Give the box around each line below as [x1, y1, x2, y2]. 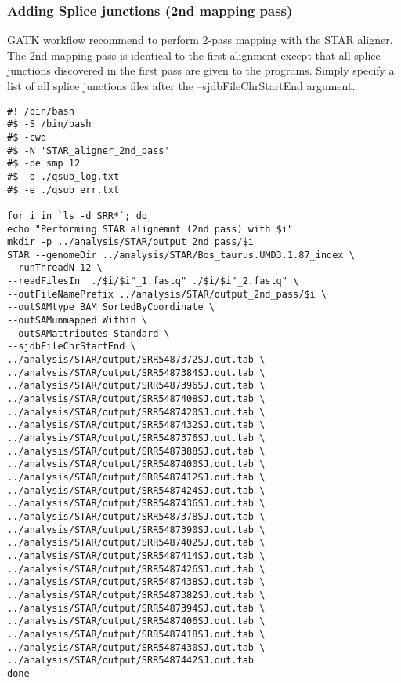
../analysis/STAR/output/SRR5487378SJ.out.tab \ [7, 510, 266, 522]
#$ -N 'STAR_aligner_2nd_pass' [7, 144, 170, 156]
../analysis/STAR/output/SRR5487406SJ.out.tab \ [7, 615, 266, 627]
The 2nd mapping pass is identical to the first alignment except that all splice [7, 46, 381, 63]
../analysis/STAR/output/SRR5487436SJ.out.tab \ [7, 498, 266, 510]
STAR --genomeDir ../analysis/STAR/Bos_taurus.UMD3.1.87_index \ [7, 249, 355, 261]
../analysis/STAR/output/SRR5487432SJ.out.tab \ [7, 419, 266, 431]
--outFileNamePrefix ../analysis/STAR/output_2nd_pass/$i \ [7, 288, 327, 300]
